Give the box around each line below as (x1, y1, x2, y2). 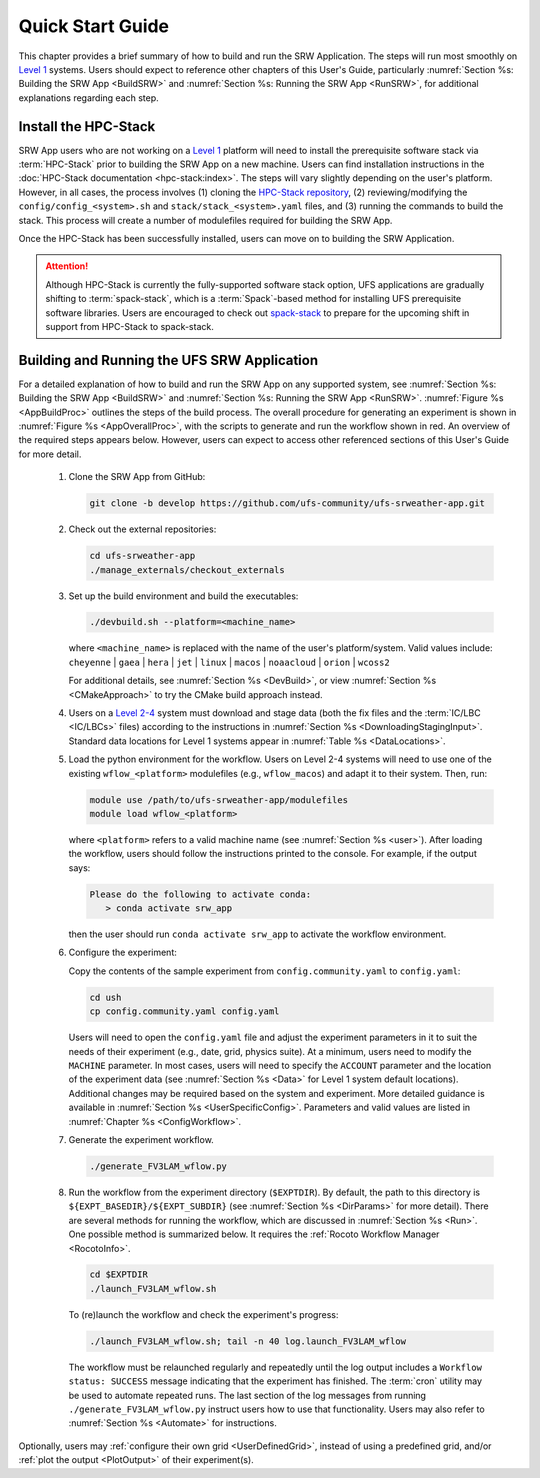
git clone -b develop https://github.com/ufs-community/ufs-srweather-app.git (89, 498, 485, 509)
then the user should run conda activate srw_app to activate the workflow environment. (68, 928, 447, 940)
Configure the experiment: (68, 946, 177, 959)
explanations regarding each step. (18, 91, 159, 104)
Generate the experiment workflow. (68, 1133, 214, 1145)
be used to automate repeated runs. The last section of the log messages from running (68, 1389, 427, 1401)
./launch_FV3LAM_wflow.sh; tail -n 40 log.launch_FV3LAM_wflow (89, 1335, 407, 1347)
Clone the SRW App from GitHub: (68, 471, 206, 483)
